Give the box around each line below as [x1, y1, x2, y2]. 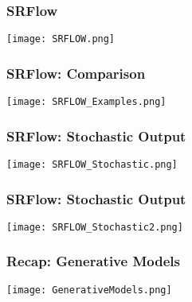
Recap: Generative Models [6, 251, 180, 271]
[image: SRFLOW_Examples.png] [6, 96, 167, 108]
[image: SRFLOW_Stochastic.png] [6, 158, 178, 170]
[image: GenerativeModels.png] [6, 284, 172, 296]
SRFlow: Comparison [6, 63, 146, 83]
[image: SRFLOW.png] [6, 33, 116, 45]
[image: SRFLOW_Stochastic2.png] [6, 221, 183, 233]
